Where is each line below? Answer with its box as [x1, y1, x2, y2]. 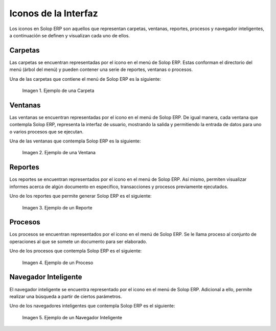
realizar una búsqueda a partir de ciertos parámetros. [9, 293, 122, 299]
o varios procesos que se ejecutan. [9, 128, 84, 135]
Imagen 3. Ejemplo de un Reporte [22, 204, 93, 210]
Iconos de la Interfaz [9, 8, 98, 19]
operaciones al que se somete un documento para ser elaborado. [9, 238, 148, 245]
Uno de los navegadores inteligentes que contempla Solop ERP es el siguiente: [9, 303, 175, 309]
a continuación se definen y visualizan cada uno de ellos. [9, 32, 130, 38]
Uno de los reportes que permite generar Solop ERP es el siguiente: [9, 193, 152, 199]
